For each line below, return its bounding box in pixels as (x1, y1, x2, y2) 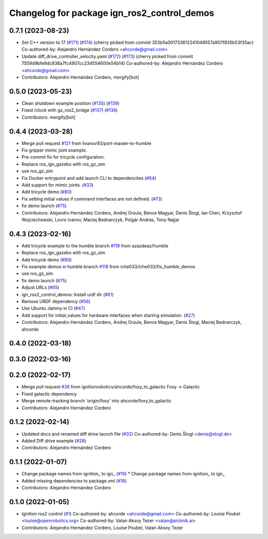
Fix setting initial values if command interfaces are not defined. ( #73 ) (21, 196, 163, 202)
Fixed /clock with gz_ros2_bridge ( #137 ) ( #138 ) (21, 107, 118, 113)
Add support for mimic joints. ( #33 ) (21, 182, 94, 188)
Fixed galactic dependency (21, 390, 77, 397)
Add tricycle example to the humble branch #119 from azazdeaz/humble (21, 242, 169, 248)
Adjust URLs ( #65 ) (21, 285, 60, 291)
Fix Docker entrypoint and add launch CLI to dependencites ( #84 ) (21, 175, 156, 181)
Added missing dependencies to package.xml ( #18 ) (21, 477, 127, 484)
